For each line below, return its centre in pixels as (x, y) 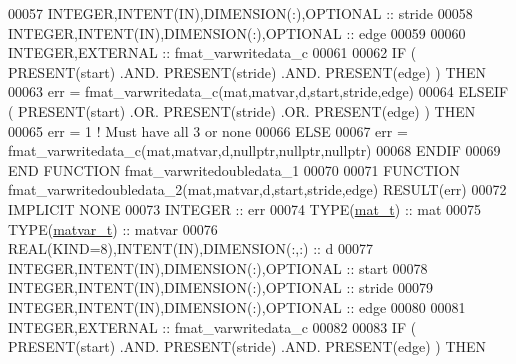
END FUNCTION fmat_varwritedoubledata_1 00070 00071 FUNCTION (234, 169)
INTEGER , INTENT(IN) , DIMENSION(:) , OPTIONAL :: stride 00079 (220, 287)
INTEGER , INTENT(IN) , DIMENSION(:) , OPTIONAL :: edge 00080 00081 (237, 306)
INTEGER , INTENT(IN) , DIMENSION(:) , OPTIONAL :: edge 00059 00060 (237, 32)
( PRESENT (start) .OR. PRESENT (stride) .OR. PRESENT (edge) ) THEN (242, 110)
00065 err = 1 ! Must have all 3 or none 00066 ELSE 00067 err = (208, 130)
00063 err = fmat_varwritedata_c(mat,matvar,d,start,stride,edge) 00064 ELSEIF (258, 91)
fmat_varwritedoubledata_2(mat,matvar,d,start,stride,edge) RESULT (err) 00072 (257, 189)
